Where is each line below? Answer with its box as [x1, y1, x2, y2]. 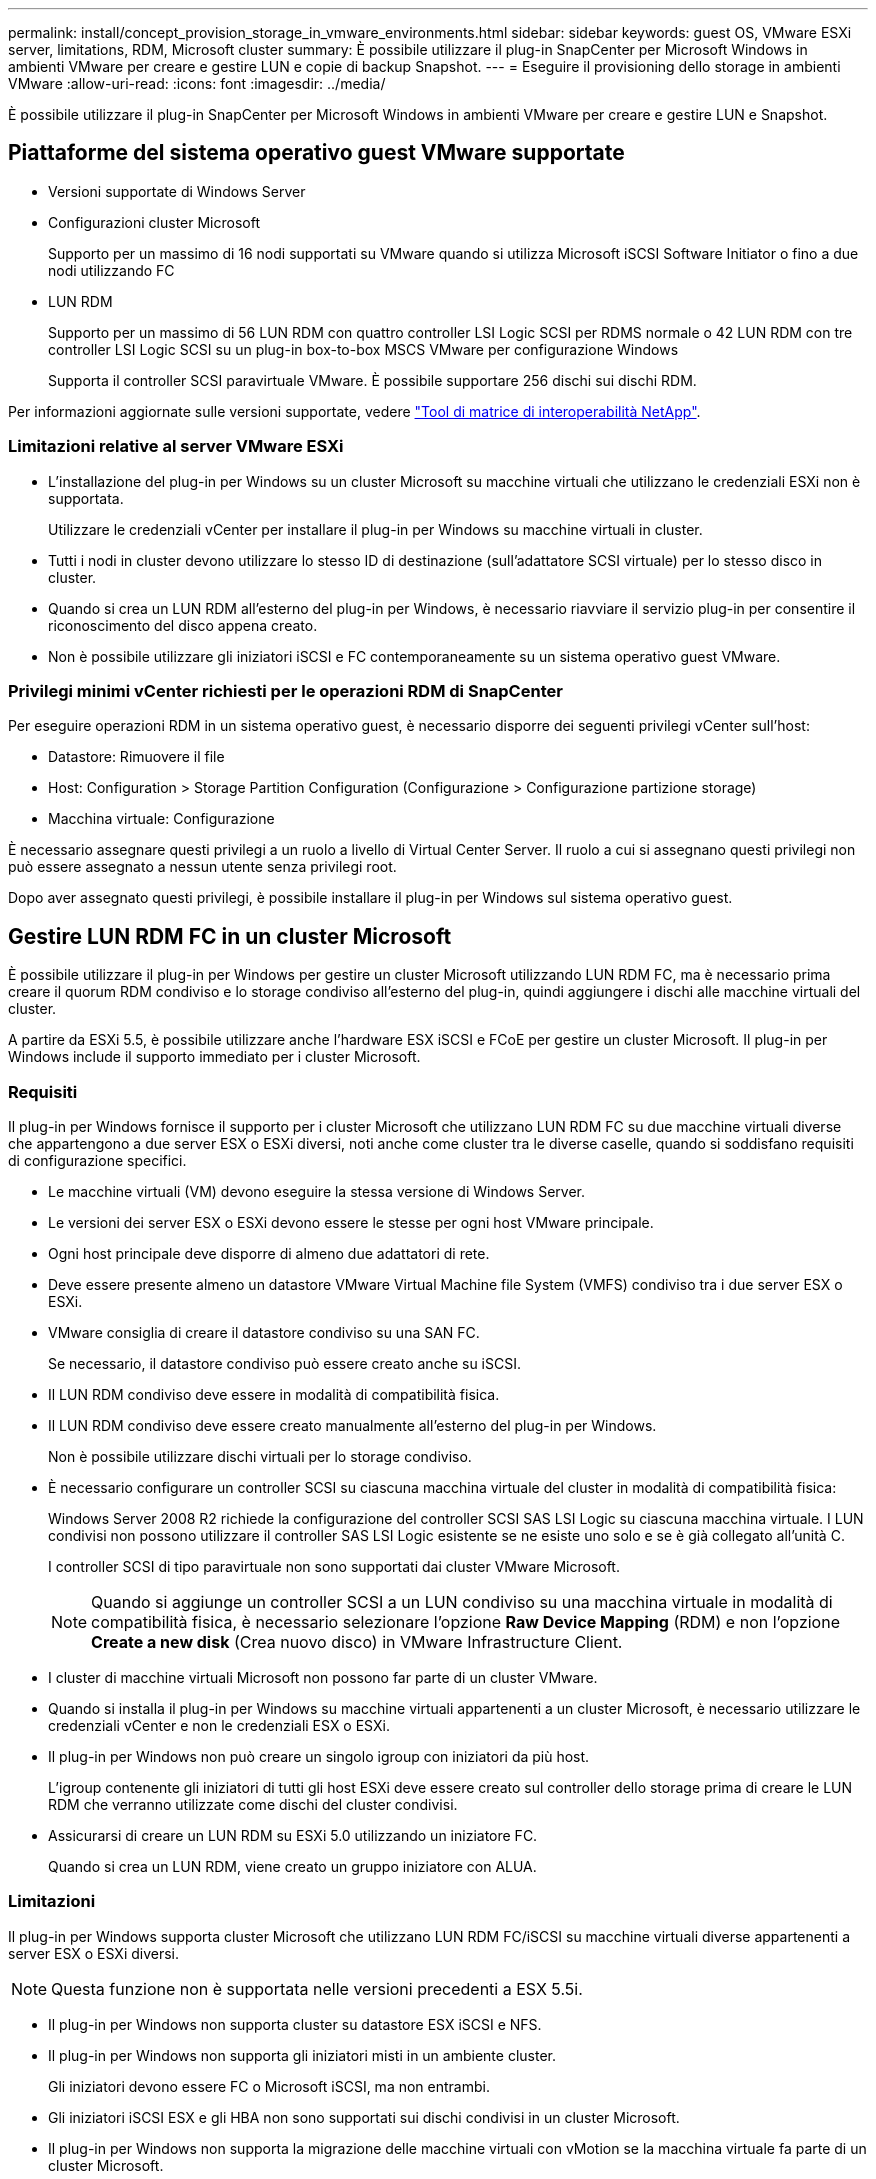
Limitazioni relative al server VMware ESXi [8, 436, 344, 457]
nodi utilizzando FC [48, 261, 175, 279]
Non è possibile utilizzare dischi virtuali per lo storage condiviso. [48, 1447, 472, 1465]
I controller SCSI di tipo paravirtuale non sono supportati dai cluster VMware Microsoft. [48, 1557, 620, 1575]
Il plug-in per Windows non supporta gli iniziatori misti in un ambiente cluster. [48, 2046, 556, 2064]
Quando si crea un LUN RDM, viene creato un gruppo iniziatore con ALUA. [48, 1857, 537, 1875]
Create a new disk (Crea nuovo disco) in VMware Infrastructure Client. [91, 1631, 623, 1652]
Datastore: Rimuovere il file [48, 748, 225, 766]
